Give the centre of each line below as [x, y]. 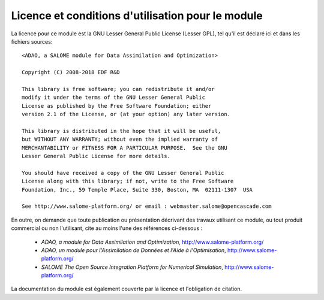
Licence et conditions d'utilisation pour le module [137, 16]
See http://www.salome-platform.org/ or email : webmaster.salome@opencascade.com [147, 206]
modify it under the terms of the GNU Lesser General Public [113, 98]
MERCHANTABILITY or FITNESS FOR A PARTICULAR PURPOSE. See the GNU [124, 148]
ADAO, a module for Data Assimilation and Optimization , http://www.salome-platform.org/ [152, 242]
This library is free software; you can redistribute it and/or [118, 89]
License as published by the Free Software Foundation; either [117, 106]
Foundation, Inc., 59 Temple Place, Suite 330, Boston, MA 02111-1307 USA [137, 190]
